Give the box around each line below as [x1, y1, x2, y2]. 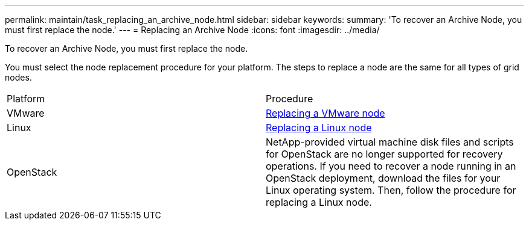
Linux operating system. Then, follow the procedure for [266, 184, 516, 196]
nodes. [5, 72, 32, 82]
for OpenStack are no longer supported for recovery [266, 148, 503, 160]
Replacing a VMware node [266, 107, 385, 119]
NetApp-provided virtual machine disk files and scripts [266, 136, 514, 148]
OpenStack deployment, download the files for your [266, 172, 501, 184]
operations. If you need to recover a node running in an [266, 160, 516, 172]
